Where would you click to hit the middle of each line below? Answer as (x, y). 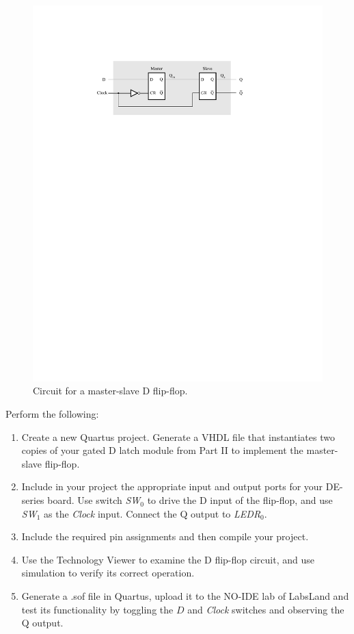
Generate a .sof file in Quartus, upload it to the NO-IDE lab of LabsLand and (185, 596)
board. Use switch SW (94, 500)
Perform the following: (52, 414)
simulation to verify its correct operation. (108, 573)
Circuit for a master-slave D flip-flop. (110, 391)
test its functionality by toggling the (97, 609)
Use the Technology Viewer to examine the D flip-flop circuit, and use (168, 559)
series (33, 500)
